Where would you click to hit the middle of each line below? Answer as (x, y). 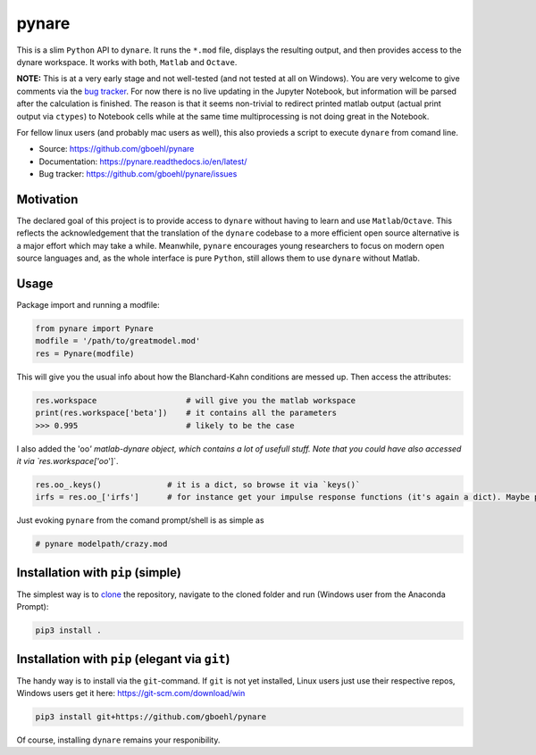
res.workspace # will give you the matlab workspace (196, 400)
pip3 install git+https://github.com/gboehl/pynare (151, 717)
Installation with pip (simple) (99, 572)
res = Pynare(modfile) (85, 353)
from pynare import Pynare (94, 329)
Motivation (47, 199)
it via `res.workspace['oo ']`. (67, 460)
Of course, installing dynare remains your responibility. (118, 740)
